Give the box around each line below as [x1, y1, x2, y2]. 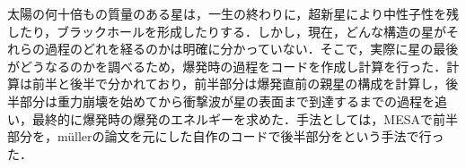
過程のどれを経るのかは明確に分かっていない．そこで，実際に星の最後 [44, 39, 459, 58]
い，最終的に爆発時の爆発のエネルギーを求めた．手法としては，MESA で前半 [7, 109, 458, 128]
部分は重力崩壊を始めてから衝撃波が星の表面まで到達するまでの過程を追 [19, 91, 447, 110]
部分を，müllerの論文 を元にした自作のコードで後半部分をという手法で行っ [7, 127, 444, 146]
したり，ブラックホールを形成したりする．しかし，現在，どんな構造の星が [7, 21, 447, 40]
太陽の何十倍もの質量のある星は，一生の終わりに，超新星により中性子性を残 [7, 4, 460, 22]
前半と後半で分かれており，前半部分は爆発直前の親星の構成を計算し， [31, 74, 446, 93]
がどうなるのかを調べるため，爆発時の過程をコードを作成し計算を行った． [7, 56, 447, 75]
